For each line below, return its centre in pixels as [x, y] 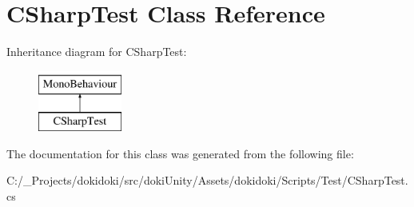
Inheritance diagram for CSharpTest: [97, 52]
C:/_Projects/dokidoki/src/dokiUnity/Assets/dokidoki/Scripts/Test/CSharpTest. [207, 180]
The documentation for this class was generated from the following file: [180, 153]
